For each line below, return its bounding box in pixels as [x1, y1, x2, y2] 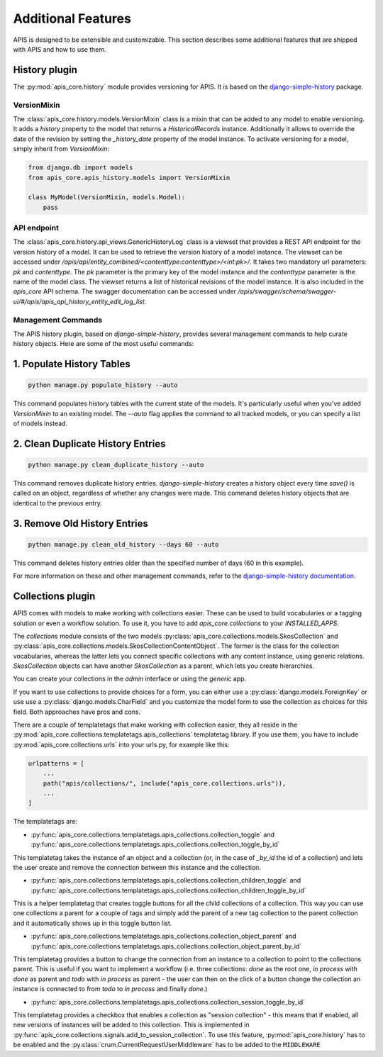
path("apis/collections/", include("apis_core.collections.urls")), [43, 779, 287, 787]
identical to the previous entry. [13, 498, 102, 507]
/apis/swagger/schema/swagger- [238, 287, 337, 296]
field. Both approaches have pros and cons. [13, 708, 141, 716]
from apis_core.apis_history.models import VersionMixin [28, 174, 231, 181]
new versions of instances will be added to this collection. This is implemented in [13, 1021, 250, 1029]
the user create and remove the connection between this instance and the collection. [13, 863, 262, 871]
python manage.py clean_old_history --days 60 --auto [28, 540, 219, 549]
